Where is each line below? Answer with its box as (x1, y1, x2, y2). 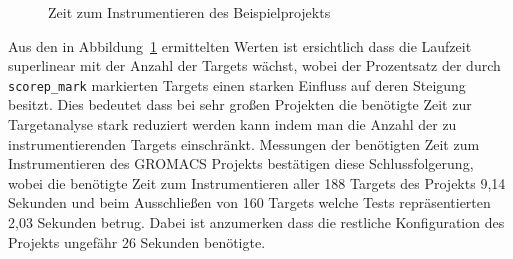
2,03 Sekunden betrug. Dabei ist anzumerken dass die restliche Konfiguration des (8, 212, 505, 232)
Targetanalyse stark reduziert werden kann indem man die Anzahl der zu (8, 114, 457, 135)
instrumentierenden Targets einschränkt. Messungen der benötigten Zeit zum (8, 133, 480, 154)
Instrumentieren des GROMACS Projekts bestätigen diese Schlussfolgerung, (8, 153, 474, 174)
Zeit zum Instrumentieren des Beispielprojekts (48, 2, 331, 22)
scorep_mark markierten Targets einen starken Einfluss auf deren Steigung (8, 74, 466, 95)
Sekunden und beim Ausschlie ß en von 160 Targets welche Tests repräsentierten (8, 192, 491, 213)
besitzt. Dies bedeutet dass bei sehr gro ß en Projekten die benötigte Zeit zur (8, 94, 472, 115)
